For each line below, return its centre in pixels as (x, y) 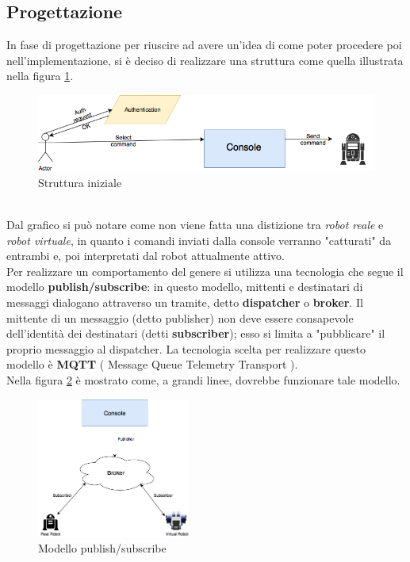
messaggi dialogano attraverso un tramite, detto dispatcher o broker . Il (185, 302)
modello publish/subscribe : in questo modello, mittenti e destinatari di (185, 287)
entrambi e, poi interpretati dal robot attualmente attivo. (146, 256)
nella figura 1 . (40, 76)
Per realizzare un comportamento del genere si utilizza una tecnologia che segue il (205, 271)
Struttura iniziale (80, 182)
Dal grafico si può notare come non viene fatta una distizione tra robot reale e (195, 225)
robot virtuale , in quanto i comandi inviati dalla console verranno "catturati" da (199, 240)
